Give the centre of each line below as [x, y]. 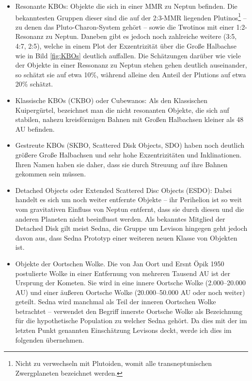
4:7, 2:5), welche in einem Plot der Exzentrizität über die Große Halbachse [126, 46]
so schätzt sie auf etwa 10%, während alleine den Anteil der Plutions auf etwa [131, 74]
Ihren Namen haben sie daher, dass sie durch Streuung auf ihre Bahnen [121, 164]
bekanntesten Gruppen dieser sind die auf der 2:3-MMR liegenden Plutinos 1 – [131, 17]
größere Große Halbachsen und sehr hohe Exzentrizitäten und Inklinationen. [128, 154]
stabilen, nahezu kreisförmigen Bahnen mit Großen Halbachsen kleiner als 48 [129, 119]
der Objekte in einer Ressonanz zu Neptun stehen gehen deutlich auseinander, [131, 65]
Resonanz [29, 36]
